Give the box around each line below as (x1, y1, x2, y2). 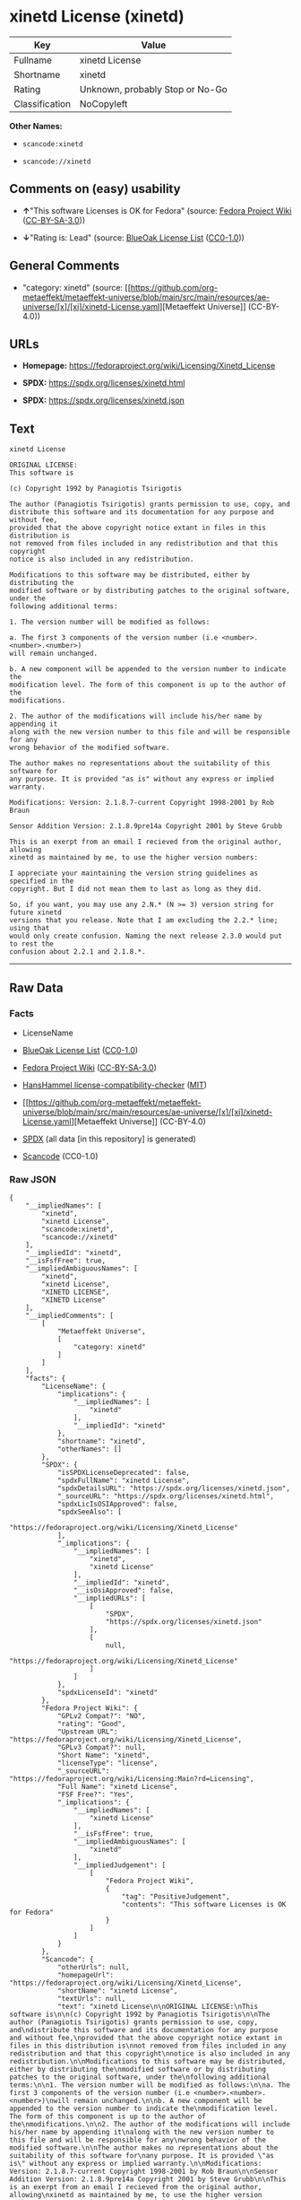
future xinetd (9, 908, 63, 917)
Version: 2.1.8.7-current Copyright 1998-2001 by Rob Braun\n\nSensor (9, 2167, 279, 2177)
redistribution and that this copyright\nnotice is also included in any (9, 2049, 291, 2058)
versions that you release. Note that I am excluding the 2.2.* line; (9, 916, 279, 925)
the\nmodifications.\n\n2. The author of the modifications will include (9, 2120, 291, 2129)
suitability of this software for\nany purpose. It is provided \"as (9, 2152, 275, 2161)
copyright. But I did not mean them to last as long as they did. (9, 885, 262, 894)
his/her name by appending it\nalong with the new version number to (9, 2128, 275, 2137)
